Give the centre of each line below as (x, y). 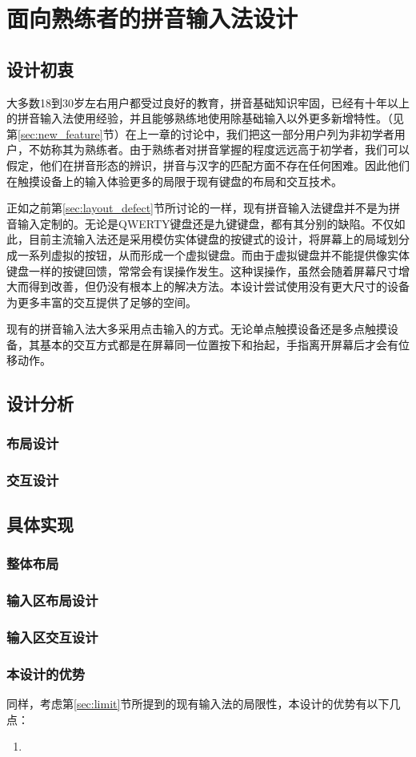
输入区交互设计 (52, 636)
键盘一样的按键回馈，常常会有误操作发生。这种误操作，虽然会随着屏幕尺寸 (202, 270)
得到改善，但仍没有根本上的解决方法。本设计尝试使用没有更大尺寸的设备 (219, 286)
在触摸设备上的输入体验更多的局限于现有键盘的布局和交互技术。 (174, 181)
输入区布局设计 (52, 600)
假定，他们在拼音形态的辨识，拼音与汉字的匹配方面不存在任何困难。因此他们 (208, 165)
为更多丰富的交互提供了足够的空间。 (102, 302)
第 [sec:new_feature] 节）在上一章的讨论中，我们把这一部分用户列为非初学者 (200, 133)
